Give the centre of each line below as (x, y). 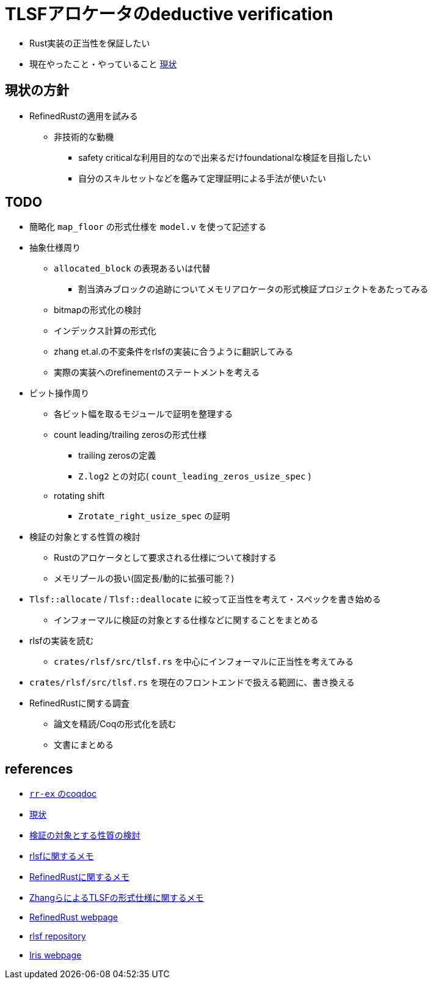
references (39, 769)
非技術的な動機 (84, 136)
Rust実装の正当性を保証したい (90, 43)
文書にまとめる (84, 745)
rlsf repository (58, 936)
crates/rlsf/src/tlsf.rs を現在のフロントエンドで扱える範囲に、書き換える (192, 683)
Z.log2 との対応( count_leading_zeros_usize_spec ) (195, 476)
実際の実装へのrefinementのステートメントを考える (157, 372)
